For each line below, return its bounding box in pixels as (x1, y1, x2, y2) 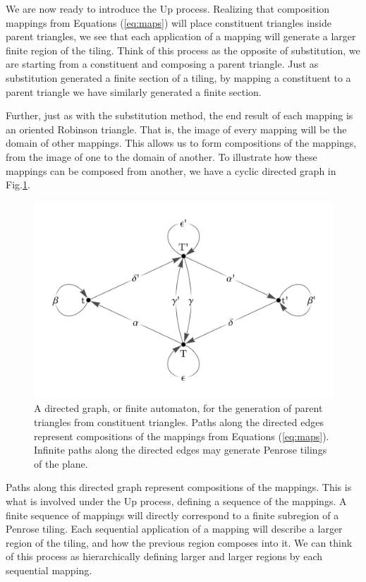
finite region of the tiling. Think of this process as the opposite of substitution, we (6, 42, 360, 57)
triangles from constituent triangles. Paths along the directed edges (34, 414, 324, 429)
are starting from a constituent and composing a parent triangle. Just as (6, 56, 319, 71)
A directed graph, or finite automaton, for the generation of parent (34, 401, 323, 416)
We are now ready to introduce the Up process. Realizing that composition (6, 1, 330, 16)
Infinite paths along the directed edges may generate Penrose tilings (34, 442, 327, 457)
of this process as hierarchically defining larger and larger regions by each (6, 549, 323, 564)
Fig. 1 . (6, 177, 30, 192)
